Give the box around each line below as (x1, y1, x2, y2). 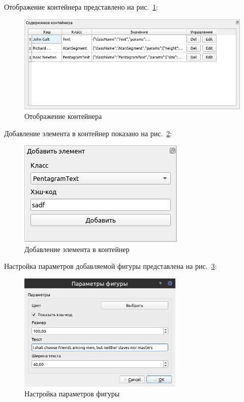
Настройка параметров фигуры (24, 388, 120, 399)
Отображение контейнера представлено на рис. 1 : (4, 2, 158, 12)
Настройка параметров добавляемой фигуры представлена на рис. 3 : (4, 261, 217, 271)
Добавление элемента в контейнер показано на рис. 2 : (4, 128, 172, 138)
